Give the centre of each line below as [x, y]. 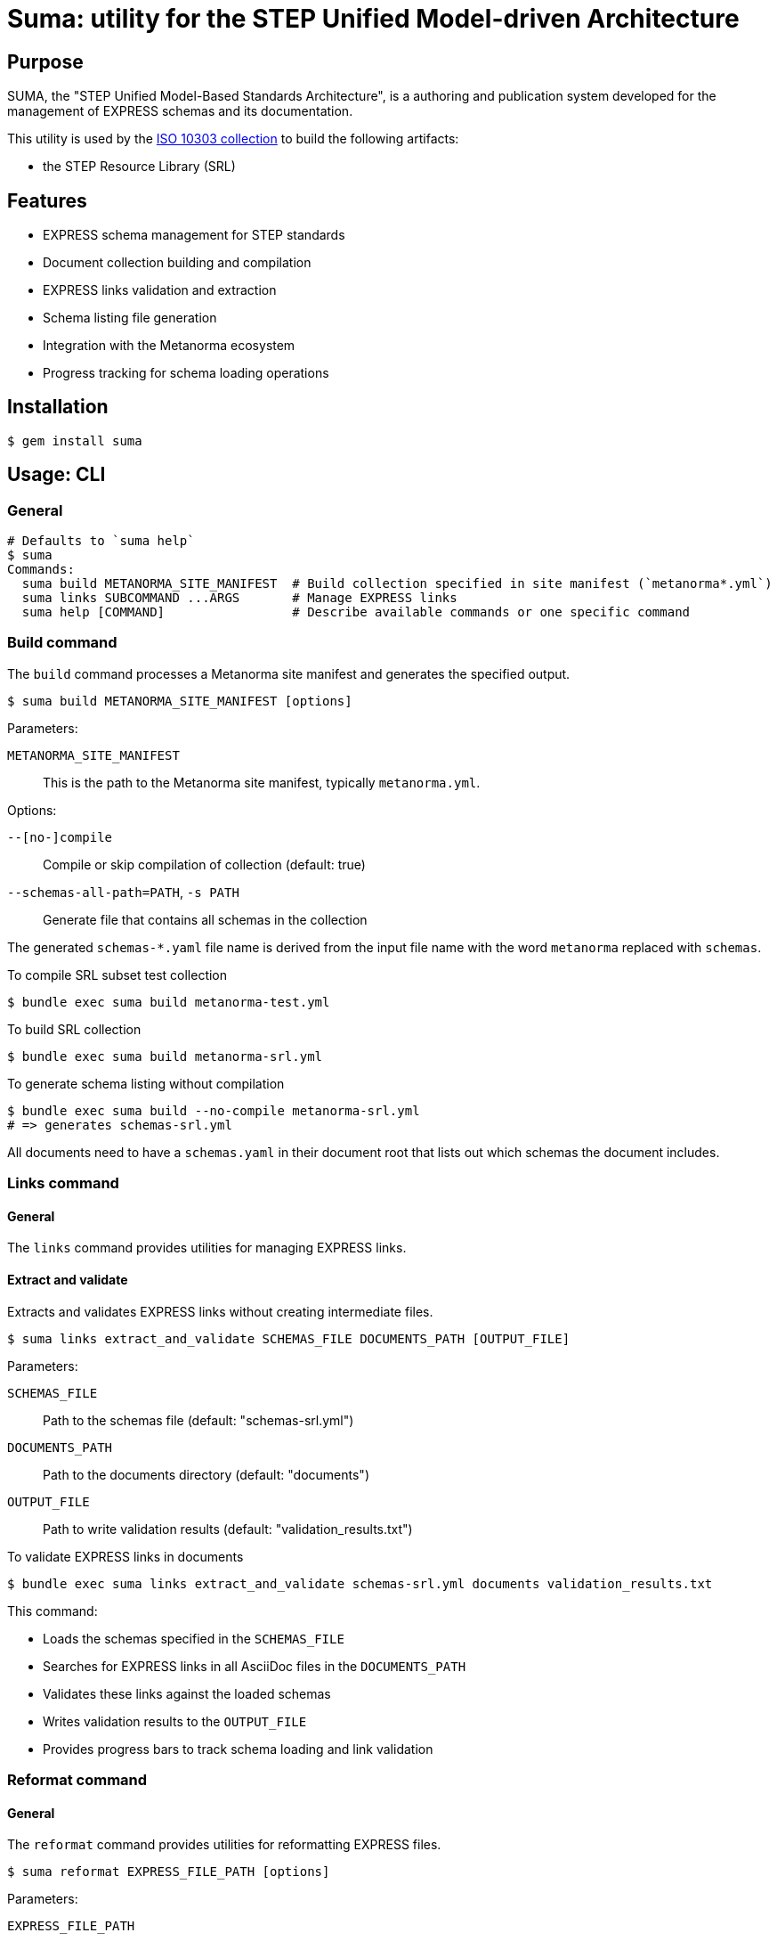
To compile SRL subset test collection [117, 975]
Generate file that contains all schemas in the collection [205, 919]
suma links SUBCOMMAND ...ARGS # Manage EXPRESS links [239, 598]
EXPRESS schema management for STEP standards [194, 235]
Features [47, 200]
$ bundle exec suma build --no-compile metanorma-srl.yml [214, 1110]
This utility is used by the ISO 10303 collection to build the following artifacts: [233, 139]
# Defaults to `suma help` [101, 541]
